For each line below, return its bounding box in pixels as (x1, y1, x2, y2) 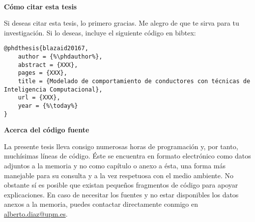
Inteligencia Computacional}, (4, 86, 103, 93)
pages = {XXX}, (18, 69, 67, 77)
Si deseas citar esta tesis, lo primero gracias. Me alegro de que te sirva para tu (4, 18, 239, 28)
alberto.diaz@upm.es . (4, 209, 68, 219)
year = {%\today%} (18, 102, 78, 109)
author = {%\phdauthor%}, (18, 53, 103, 61)
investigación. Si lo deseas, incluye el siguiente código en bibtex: (4, 27, 196, 37)
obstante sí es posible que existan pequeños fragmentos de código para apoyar (4, 180, 238, 190)
